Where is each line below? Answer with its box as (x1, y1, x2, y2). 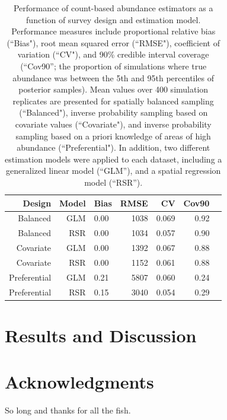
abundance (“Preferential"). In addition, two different (17, 141, 210, 154)
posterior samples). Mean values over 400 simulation (18, 83, 209, 96)
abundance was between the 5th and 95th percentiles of (12, 71, 215, 84)
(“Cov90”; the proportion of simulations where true (20, 59, 207, 72)
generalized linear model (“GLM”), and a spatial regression (6, 164, 221, 177)
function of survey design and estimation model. (26, 13, 201, 26)
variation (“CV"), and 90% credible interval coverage (17, 48, 209, 61)
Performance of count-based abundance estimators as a (13, 2, 213, 14)
